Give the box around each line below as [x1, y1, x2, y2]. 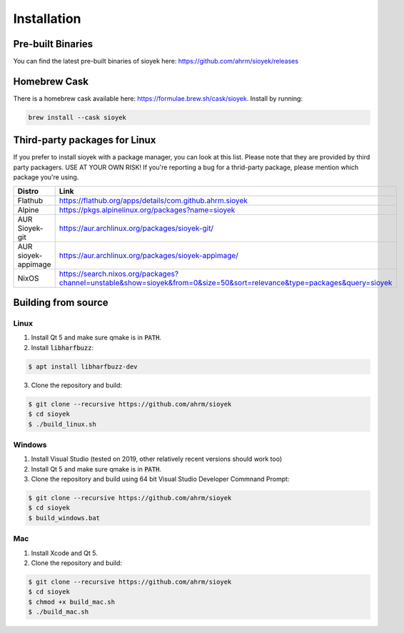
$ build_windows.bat [28, 514, 100, 522]
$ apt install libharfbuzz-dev [28, 362, 138, 371]
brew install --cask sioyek [28, 113, 126, 121]
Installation [13, 11, 81, 26]
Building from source [13, 296, 108, 309]
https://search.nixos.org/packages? [59, 269, 178, 279]
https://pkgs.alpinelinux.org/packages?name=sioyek [59, 204, 236, 214]
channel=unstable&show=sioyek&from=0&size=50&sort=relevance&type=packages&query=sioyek [59, 277, 393, 287]
